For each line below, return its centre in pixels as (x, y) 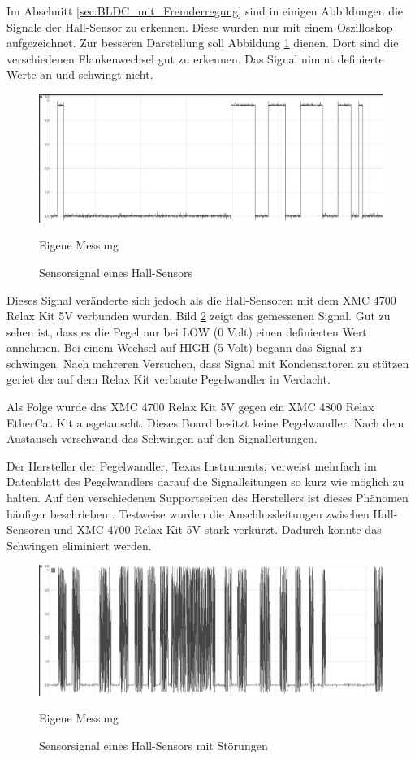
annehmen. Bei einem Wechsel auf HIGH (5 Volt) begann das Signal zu (184, 347)
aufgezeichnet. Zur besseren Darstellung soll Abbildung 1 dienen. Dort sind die (203, 43)
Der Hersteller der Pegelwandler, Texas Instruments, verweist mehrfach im (192, 465)
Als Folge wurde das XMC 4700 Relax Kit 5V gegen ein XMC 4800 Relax (190, 407)
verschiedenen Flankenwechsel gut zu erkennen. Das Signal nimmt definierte (195, 58)
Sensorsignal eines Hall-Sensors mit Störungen (153, 745)
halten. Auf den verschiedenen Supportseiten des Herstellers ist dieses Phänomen (207, 498)
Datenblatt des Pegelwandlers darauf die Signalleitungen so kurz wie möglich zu (205, 481)
